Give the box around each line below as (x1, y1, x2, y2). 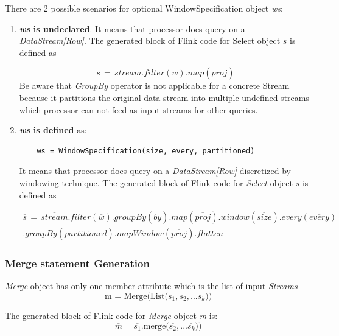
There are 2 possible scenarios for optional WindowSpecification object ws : (5, 2, 283, 14)
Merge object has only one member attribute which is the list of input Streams (5, 279, 298, 292)
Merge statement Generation (5, 256, 150, 271)
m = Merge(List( (104, 292, 168, 301)
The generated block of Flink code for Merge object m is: (5, 309, 218, 321)
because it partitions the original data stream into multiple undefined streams (19, 91, 309, 103)
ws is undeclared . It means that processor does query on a (19, 22, 245, 35)
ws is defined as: (19, 124, 87, 136)
